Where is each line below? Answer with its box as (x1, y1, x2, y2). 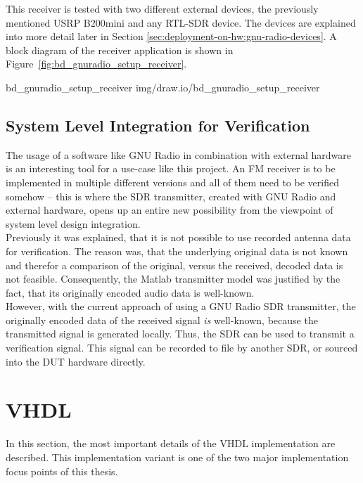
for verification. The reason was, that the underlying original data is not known (6, 243, 348, 258)
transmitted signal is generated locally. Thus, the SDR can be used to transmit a (6, 326, 355, 341)
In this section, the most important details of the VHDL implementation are (6, 436, 336, 451)
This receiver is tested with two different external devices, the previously (6, 1, 319, 15)
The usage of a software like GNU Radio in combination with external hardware (6, 147, 351, 162)
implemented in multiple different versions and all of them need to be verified (6, 174, 339, 189)
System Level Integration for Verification (6, 114, 310, 136)
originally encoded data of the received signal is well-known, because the (6, 312, 318, 327)
